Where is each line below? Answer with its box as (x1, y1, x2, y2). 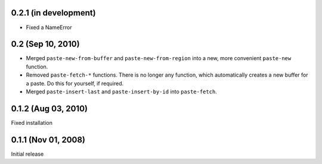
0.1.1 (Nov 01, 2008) (11, 134, 86, 145)
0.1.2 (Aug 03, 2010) (11, 103, 88, 113)
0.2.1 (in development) (11, 8, 96, 18)
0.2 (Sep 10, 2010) (11, 39, 80, 49)
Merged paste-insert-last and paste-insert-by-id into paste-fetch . (26, 88, 217, 95)
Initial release (11, 150, 44, 157)
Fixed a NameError (26, 24, 72, 31)
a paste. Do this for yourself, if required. (26, 80, 124, 87)
